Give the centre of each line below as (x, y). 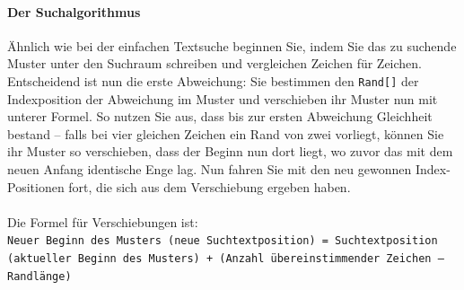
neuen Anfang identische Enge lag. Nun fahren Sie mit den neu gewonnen (210, 169)
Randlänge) (39, 276)
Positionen (36, 186)
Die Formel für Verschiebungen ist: (103, 221)
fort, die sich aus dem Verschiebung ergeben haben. (210, 186)
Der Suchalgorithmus (74, 11)
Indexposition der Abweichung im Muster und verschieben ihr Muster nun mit (223, 98)
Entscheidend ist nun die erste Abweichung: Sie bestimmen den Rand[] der (213, 80)
